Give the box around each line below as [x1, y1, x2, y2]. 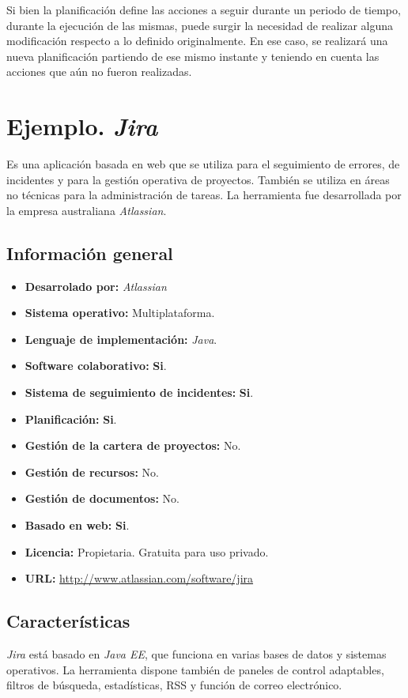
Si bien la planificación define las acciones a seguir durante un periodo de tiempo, [6, 2, 401, 17]
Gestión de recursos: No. [25, 463, 159, 480]
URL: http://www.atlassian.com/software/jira [25, 570, 254, 587]
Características [6, 609, 130, 633]
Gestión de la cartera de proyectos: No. [25, 437, 241, 454]
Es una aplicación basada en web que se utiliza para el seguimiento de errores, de [6, 156, 400, 172]
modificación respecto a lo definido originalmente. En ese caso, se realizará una [6, 32, 388, 49]
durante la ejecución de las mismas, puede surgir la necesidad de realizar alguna [6, 17, 394, 33]
